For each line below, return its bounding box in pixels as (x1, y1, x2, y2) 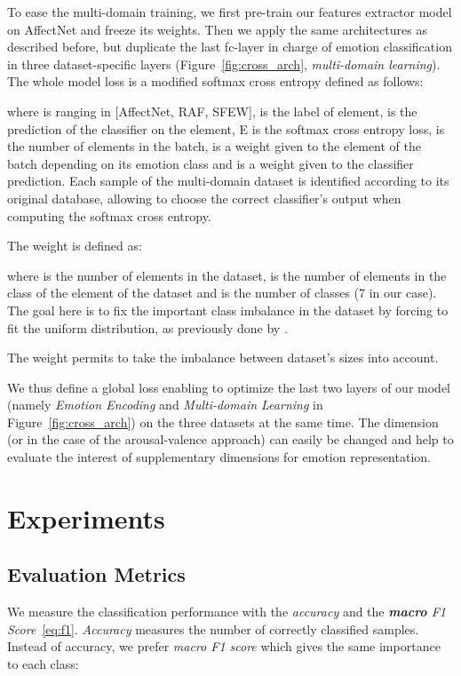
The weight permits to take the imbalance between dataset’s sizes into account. (7, 348, 439, 367)
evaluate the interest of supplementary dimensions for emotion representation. (7, 448, 431, 466)
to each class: (7, 655, 79, 673)
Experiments (7, 499, 165, 536)
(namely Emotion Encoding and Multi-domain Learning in (7, 395, 323, 414)
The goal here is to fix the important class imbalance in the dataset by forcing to (7, 300, 449, 319)
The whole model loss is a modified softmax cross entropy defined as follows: (7, 72, 424, 91)
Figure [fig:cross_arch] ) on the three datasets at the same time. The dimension (7, 412, 439, 431)
